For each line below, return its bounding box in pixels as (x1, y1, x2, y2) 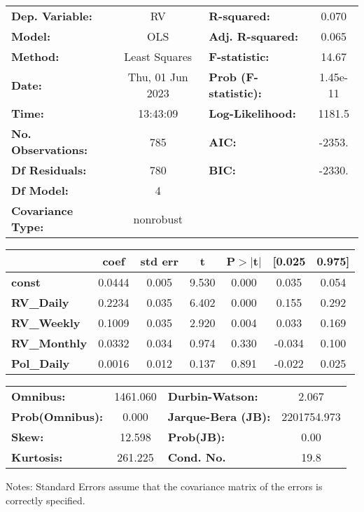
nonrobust (133, 210, 183, 227)
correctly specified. (6, 492, 85, 507)
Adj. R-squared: (209, 28, 299, 44)
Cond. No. (167, 449, 226, 465)
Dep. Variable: (11, 8, 92, 24)
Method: (11, 48, 59, 64)
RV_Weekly (11, 314, 80, 331)
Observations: (11, 141, 88, 158)
